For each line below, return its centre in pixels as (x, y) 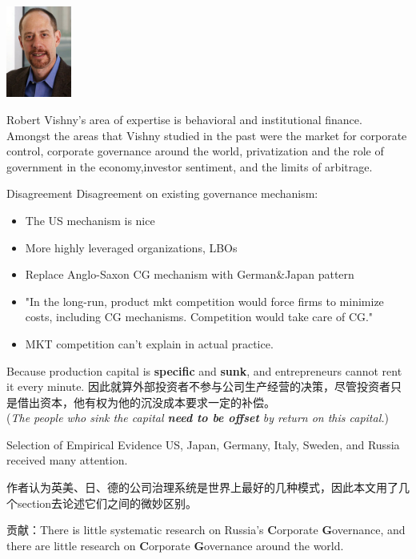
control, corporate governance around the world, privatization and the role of (195, 151)
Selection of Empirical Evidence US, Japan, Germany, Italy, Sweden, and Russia (203, 444)
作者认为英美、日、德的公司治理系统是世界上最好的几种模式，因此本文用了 (202, 487)
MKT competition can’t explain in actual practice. (149, 343)
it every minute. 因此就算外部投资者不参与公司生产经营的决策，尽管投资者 (198, 386)
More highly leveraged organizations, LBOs (131, 247)
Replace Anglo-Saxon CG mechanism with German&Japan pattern (190, 274)
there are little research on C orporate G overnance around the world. (175, 545)
